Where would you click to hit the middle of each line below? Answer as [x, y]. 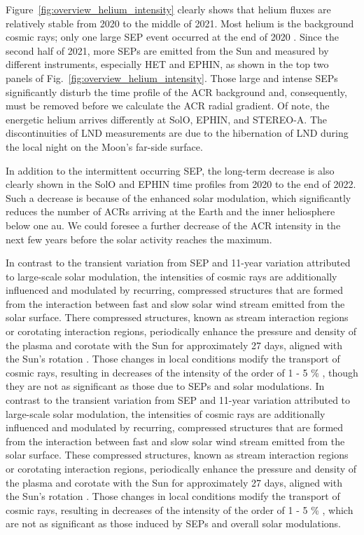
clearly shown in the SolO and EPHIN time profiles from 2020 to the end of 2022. [181, 184]
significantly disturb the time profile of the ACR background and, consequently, [176, 92]
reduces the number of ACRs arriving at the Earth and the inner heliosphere [170, 211]
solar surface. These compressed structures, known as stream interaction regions [177, 455]
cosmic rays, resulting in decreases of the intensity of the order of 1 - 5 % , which [180, 509]
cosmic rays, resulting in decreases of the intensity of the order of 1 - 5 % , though [182, 372]
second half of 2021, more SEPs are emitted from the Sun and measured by [167, 50]
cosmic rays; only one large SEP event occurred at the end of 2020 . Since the [172, 37]
